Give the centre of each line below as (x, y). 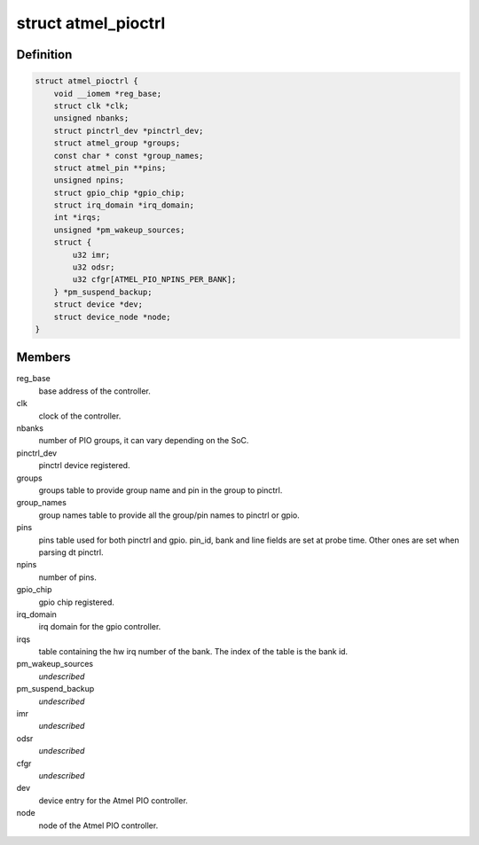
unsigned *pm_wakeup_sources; (119, 230)
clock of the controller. (80, 416)
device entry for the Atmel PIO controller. (113, 800)
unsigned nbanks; (91, 118)
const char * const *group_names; (129, 156)
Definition (44, 55)
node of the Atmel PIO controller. (98, 825)
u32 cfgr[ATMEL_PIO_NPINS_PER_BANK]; (154, 280)
